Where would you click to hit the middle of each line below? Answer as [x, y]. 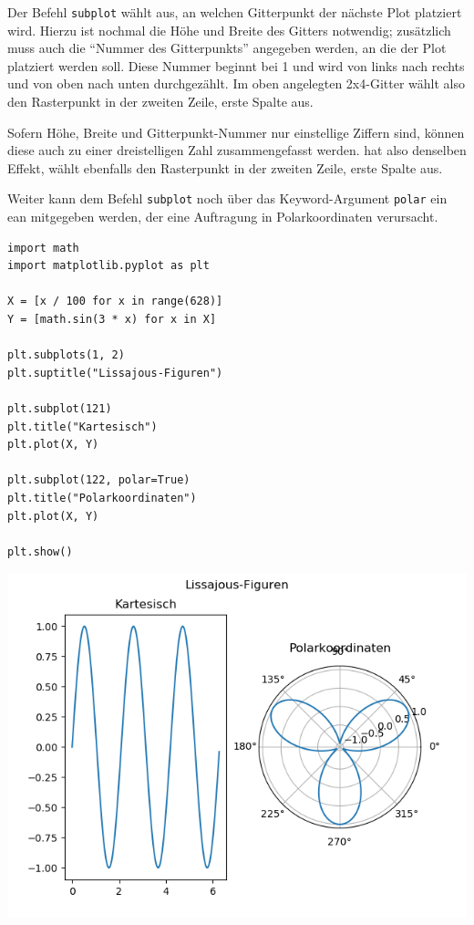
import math [43, 248]
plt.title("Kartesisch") [82, 426]
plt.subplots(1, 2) [66, 355]
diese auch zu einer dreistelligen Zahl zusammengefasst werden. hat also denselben [237, 150]
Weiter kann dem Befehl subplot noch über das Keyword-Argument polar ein [227, 198]
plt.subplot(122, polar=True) [99, 480]
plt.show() [40, 551]
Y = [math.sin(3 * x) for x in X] [112, 320]
